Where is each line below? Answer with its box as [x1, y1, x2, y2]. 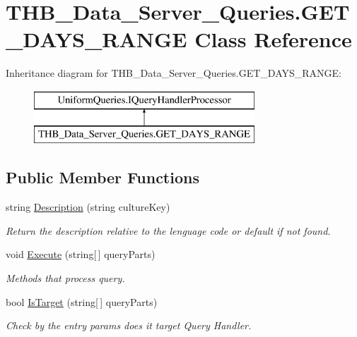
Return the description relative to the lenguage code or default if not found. [6, 223, 331, 238]
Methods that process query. [6, 271, 125, 286]
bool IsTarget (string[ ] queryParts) [6, 294, 158, 309]
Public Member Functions [6, 166, 199, 188]
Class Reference [194, 25, 352, 54]
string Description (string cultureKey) [6, 200, 170, 214]
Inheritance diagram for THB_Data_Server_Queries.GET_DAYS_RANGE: [6, 66, 341, 80]
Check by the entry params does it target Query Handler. [6, 318, 252, 333]
